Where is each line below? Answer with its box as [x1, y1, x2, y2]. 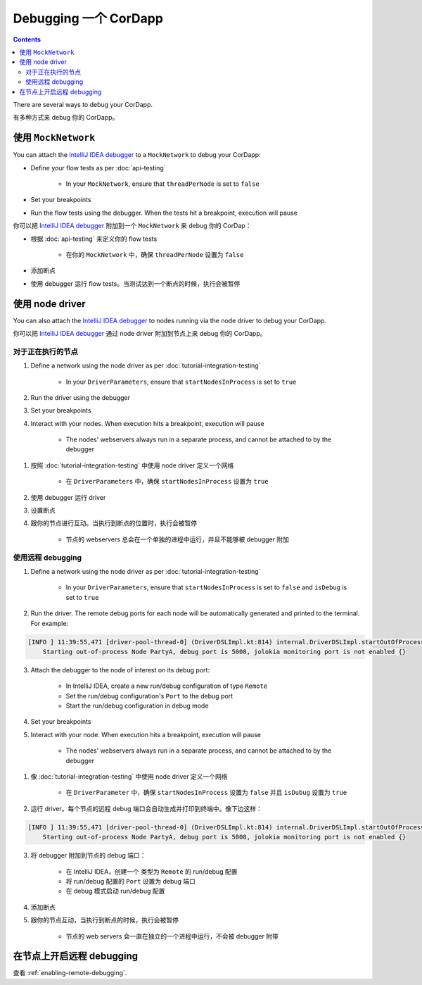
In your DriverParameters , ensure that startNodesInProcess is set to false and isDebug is [65, 583, 347, 591]
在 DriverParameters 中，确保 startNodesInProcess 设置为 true [65, 477, 269, 486]
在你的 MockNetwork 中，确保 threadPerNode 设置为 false [65, 250, 244, 258]
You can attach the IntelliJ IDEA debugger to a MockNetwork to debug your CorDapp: [13, 151, 261, 159]
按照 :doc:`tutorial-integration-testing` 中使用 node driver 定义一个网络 [30, 461, 234, 470]
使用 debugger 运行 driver [30, 493, 106, 501]
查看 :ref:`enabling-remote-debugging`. [13, 969, 127, 977]
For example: [30, 619, 69, 627]
